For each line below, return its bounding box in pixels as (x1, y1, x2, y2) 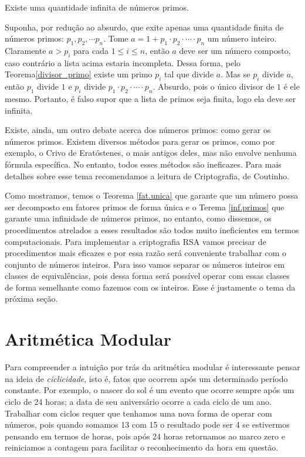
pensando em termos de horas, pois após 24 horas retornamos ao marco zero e (5, 429, 285, 442)
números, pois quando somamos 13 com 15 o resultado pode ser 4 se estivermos (5, 418, 290, 431)
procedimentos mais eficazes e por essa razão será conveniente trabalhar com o (5, 247, 287, 259)
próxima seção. (5, 292, 58, 305)
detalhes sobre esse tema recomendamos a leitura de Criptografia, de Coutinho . (5, 169, 290, 182)
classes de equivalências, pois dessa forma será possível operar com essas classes (5, 270, 290, 282)
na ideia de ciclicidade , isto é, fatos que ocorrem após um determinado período (5, 372, 288, 384)
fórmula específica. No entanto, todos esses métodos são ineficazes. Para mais (5, 158, 282, 170)
